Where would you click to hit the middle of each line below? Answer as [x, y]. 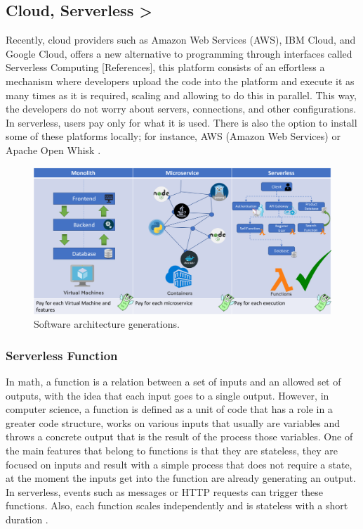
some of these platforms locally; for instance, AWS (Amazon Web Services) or [173, 136]
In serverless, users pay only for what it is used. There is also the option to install [181, 122]
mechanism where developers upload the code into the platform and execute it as [180, 81]
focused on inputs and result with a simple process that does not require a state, [179, 464]
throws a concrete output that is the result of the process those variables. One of [179, 436]
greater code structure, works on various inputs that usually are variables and [173, 422]
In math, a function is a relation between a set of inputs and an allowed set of [173, 382]
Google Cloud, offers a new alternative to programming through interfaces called [179, 53]
